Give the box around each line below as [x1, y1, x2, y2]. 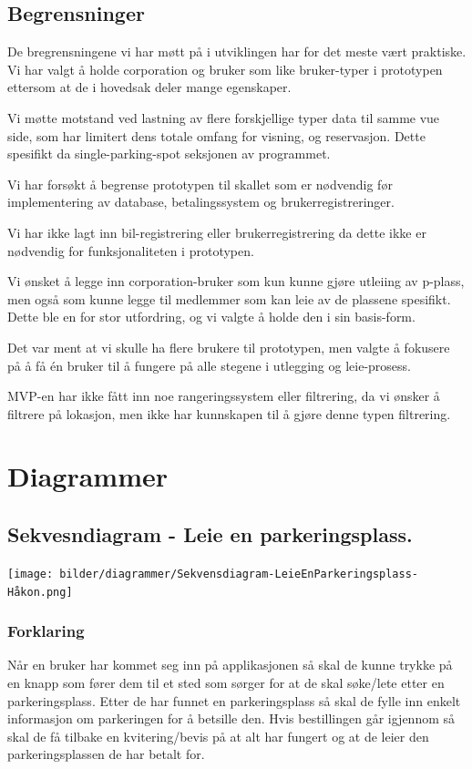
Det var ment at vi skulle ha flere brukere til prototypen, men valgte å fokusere [7, 337, 450, 356]
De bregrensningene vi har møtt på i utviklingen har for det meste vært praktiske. [7, 42, 467, 61]
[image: [7, 567, 54, 580]
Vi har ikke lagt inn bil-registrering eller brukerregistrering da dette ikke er [7, 222, 426, 241]
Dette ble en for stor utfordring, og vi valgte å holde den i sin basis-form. [7, 307, 416, 326]
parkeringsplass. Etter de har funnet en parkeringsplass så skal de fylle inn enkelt [7, 691, 461, 710]
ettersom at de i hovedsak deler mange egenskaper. [7, 77, 292, 97]
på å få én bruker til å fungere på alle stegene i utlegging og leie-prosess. [7, 355, 411, 374]
